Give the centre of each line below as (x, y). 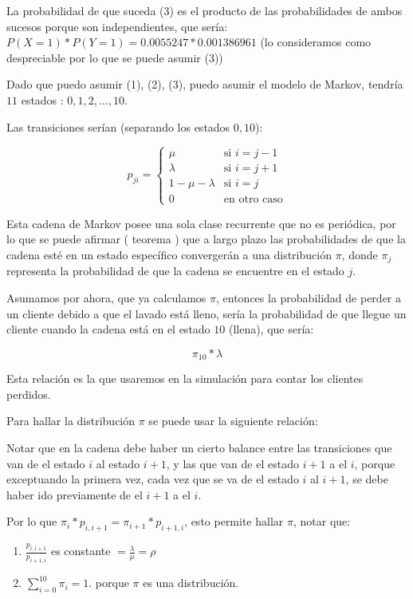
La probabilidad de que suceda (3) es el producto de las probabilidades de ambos (205, 10)
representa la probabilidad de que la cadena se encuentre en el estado (175, 271)
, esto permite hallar (234, 521)
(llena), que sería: (271, 329)
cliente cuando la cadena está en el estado (108, 329)
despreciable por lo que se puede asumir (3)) (115, 57)
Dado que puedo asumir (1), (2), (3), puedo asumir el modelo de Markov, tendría (205, 84)
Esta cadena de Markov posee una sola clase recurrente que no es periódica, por (201, 223)
